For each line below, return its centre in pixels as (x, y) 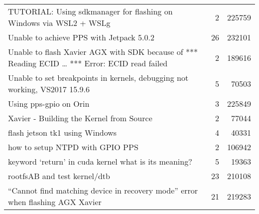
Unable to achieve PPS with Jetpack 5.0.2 (81, 37)
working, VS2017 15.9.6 (49, 89)
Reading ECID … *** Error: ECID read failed (88, 63)
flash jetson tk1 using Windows (63, 132)
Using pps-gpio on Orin (49, 104)
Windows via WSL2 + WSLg (59, 23)
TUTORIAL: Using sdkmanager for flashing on (90, 11)
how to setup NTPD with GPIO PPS (73, 147)
